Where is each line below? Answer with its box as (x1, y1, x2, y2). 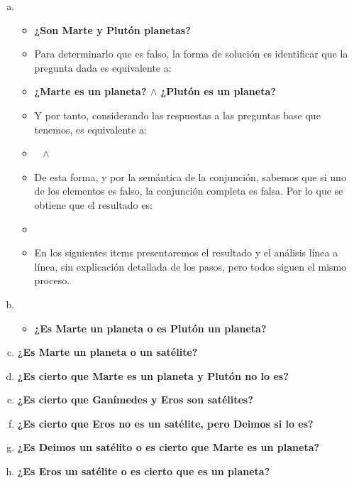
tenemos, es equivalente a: (34, 121, 147, 136)
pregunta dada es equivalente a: (34, 60, 172, 75)
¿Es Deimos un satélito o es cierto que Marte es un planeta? (17, 440, 320, 455)
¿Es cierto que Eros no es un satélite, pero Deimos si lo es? (17, 416, 314, 430)
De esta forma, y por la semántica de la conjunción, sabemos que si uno (34, 169, 346, 184)
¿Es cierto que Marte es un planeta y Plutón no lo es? (17, 368, 289, 383)
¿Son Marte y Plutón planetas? (34, 22, 191, 37)
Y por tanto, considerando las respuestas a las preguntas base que (34, 107, 321, 122)
